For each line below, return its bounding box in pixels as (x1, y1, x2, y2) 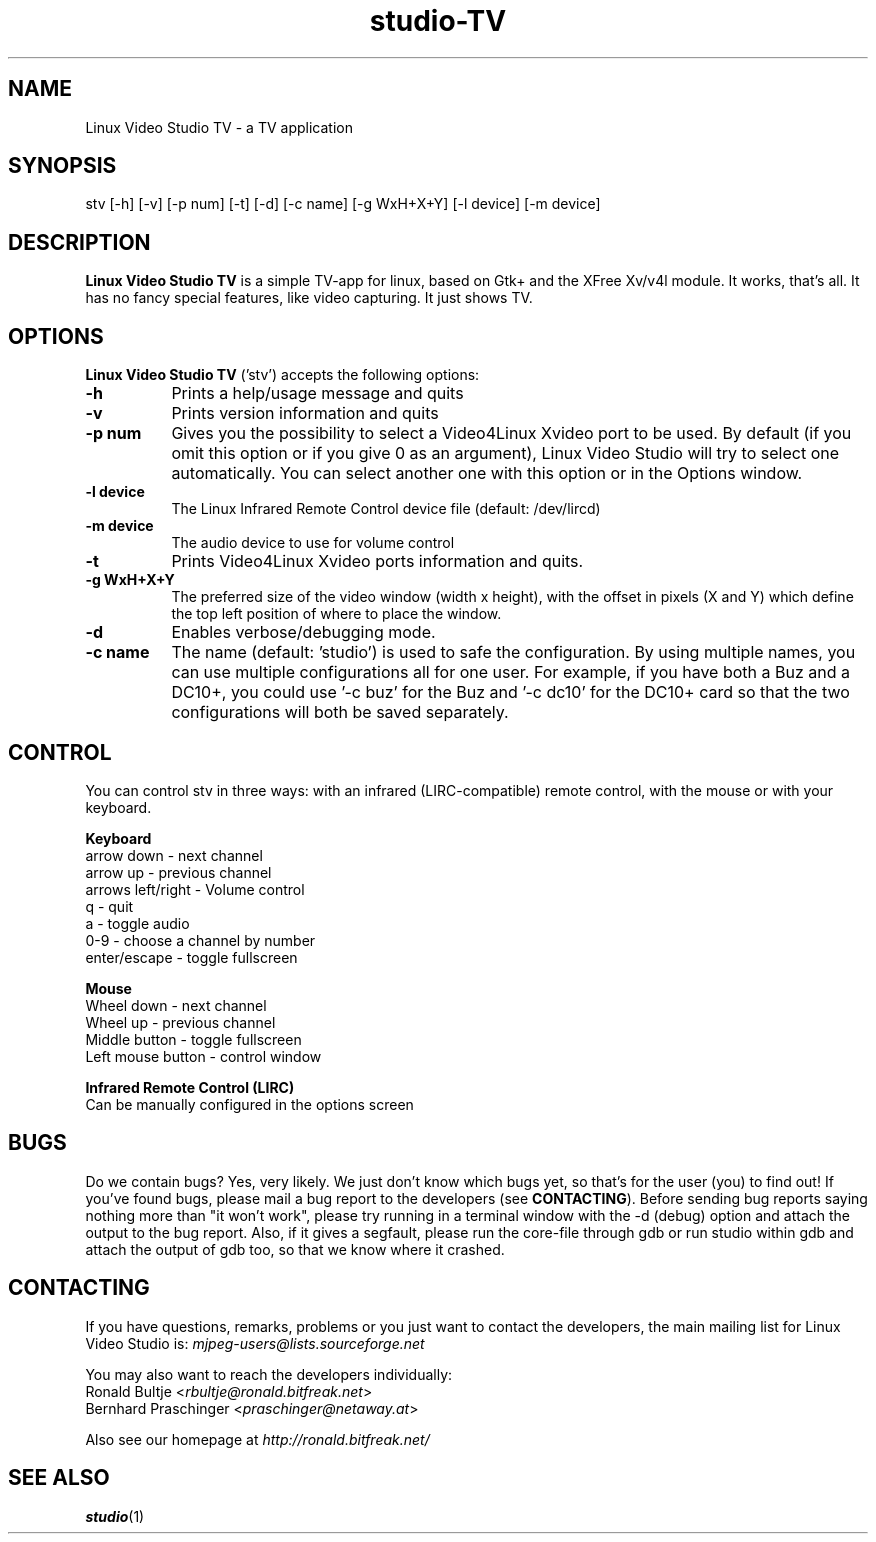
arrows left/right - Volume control (85, 880, 305, 898)
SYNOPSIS (8, 153, 117, 179)
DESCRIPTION (8, 229, 151, 255)
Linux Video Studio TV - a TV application (85, 118, 353, 136)
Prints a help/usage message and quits (171, 383, 464, 404)
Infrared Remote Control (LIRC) (85, 1078, 295, 1096)
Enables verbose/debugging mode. (171, 622, 436, 643)
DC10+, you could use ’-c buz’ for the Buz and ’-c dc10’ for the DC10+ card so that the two (171, 682, 850, 703)
